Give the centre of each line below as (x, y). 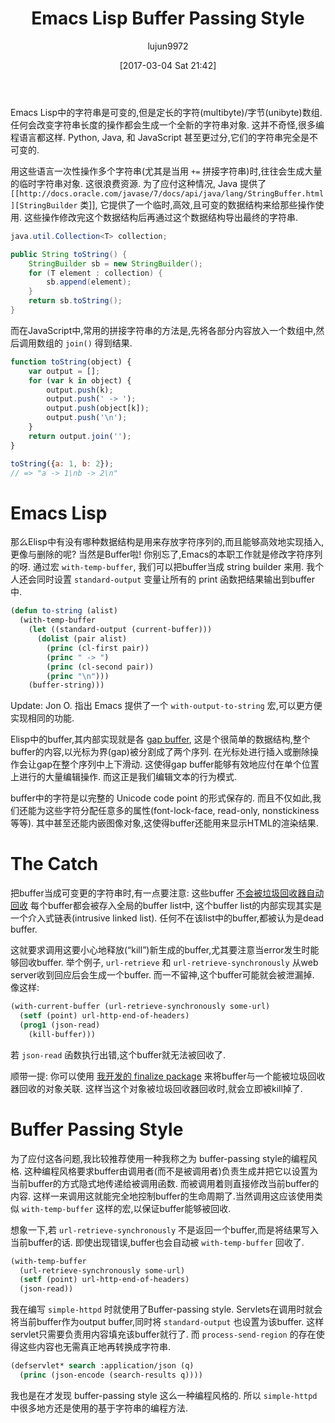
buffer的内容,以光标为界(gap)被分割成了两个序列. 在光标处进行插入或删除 (160, 752)
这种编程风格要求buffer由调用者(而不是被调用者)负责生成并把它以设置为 (170, 1171)
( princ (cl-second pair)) (100, 667)
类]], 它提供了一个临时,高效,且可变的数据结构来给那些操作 (197, 204)
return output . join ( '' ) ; (80, 436)
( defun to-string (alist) (64, 611)
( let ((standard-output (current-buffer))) (120, 630)
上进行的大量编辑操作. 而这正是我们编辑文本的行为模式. (124, 777)
